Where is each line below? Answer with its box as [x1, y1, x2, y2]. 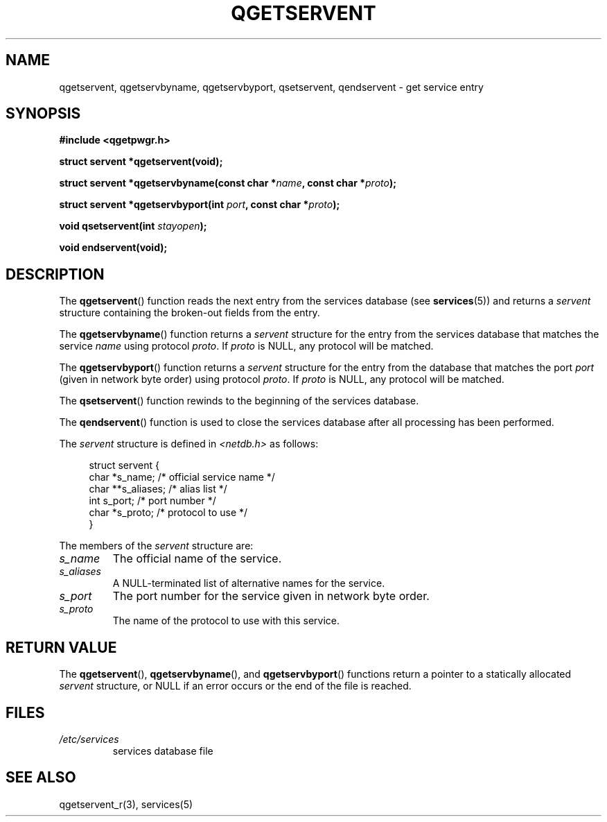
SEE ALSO [6, 769, 76, 787]
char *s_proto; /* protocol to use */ [89, 506, 248, 519]
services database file [112, 744, 213, 757]
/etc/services [59, 733, 119, 745]
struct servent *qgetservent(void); [59, 155, 223, 168]
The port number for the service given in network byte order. [112, 589, 430, 603]
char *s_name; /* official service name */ [89, 471, 275, 483]
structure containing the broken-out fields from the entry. [59, 307, 320, 319]
